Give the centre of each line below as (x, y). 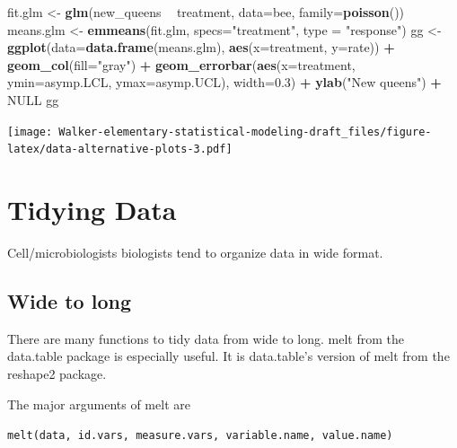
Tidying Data (92, 210)
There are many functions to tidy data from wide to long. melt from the (206, 338)
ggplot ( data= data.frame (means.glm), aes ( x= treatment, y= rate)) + (201, 47)
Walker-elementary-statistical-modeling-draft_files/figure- (245, 132)
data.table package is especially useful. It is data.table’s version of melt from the (228, 356)
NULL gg (33, 99)
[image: (30, 132)
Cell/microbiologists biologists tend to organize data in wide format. (195, 252)
